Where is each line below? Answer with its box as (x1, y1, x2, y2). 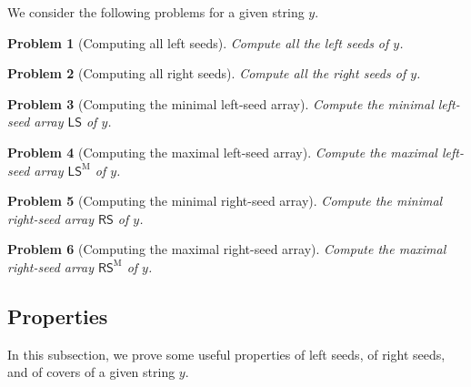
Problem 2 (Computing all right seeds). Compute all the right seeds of (7, 64, 406, 83)
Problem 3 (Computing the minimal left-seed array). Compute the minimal (7, 94, 434, 113)
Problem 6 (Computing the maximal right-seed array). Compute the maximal (7, 239, 446, 259)
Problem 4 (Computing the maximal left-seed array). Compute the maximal (7, 142, 437, 161)
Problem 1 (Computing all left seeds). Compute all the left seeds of (7, 33, 389, 52)
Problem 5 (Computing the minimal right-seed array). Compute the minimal (7, 191, 443, 210)
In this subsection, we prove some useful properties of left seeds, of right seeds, (7, 344, 446, 363)
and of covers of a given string (7, 362, 175, 382)
